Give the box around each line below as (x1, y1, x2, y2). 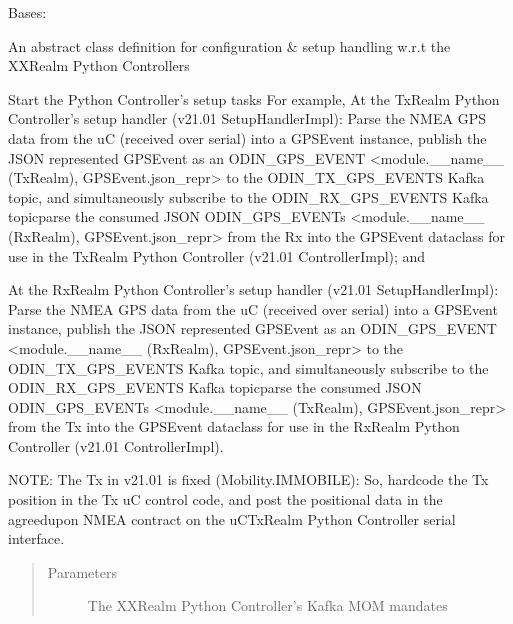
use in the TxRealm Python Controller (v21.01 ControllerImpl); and (8, 245, 426, 266)
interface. (8, 528, 65, 549)
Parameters (47, 561, 117, 582)
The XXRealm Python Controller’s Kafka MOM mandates (87, 595, 448, 616)
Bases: (8, 2, 47, 22)
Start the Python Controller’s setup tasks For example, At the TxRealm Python (8, 88, 500, 109)
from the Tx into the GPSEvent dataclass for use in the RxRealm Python (8, 416, 460, 437)
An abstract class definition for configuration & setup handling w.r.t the (8, 35, 451, 56)
